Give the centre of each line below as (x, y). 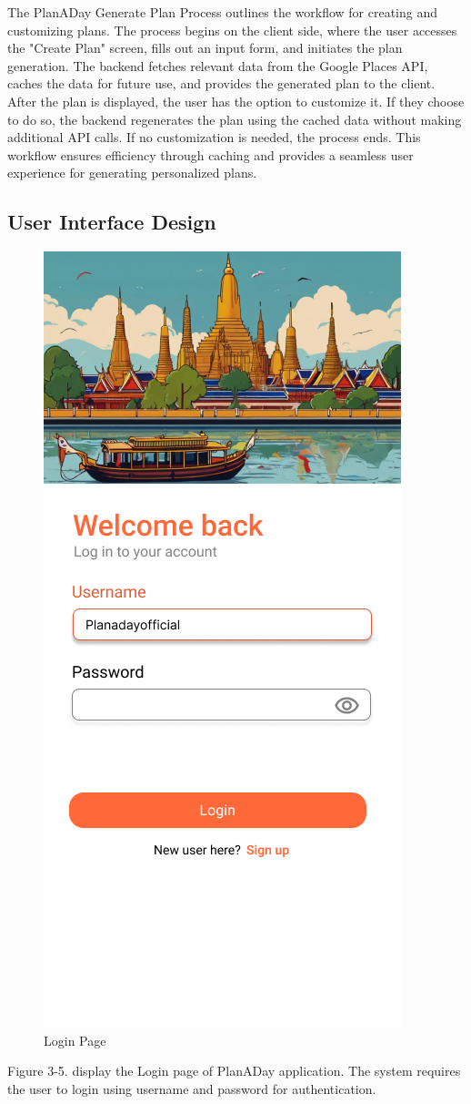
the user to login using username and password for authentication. (192, 1088)
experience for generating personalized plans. (132, 173)
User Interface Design (112, 222)
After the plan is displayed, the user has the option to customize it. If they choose (236, 101)
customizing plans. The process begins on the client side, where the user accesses (232, 30)
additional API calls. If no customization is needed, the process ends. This (214, 137)
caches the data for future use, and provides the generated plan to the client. (221, 83)
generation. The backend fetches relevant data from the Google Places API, (218, 65)
